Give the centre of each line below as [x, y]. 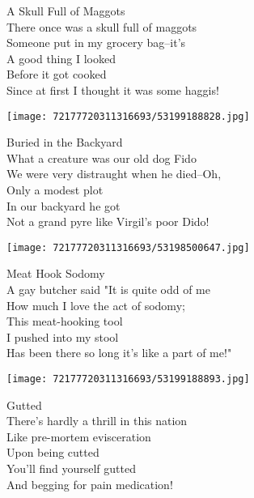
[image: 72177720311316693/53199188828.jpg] [128, 116]
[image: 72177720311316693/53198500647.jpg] [128, 247]
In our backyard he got [63, 205]
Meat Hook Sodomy [56, 273]
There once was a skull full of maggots [102, 26]
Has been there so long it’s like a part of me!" [119, 353]
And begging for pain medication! [90, 484]
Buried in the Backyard [65, 142]
